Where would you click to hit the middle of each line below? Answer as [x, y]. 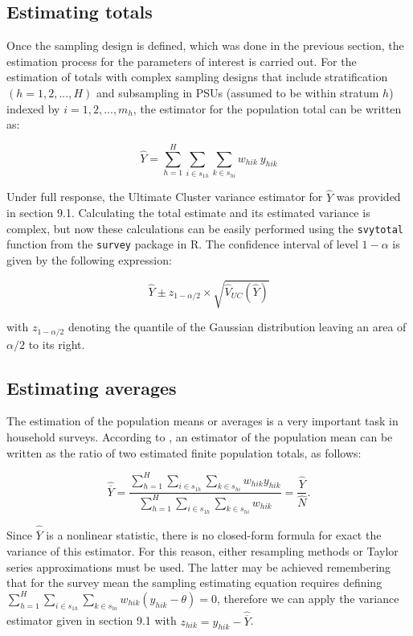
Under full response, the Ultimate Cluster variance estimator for [165, 197]
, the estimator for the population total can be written [267, 108]
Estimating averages [92, 387]
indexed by [33, 108]
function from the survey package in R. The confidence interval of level [182, 244]
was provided [368, 197]
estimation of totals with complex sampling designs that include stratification [197, 77]
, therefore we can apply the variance [308, 598]
